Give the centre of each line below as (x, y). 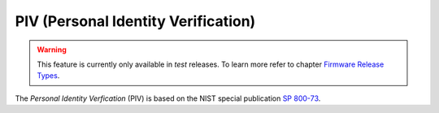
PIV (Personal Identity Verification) (135, 21)
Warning (52, 50)
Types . (48, 76)
